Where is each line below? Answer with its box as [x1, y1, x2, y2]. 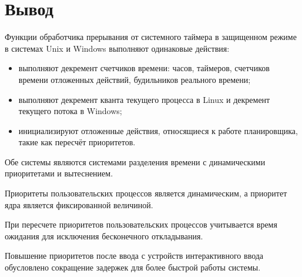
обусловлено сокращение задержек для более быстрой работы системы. [5, 261, 261, 273]
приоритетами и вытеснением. [5, 167, 113, 179]
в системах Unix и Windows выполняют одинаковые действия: [5, 42, 230, 54]
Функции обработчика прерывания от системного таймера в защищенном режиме [5, 31, 297, 43]
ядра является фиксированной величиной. [5, 198, 153, 211]
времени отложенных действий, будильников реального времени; [18, 73, 251, 85]
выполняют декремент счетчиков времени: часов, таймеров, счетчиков [18, 62, 270, 74]
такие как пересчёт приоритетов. [18, 136, 136, 148]
